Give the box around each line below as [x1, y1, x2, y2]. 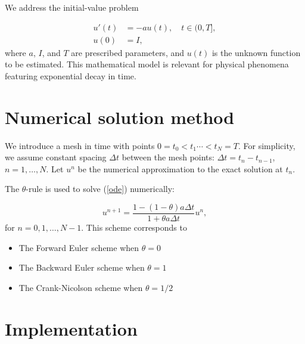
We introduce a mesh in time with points [5, 139, 155, 151]
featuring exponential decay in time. [5, 69, 136, 82]
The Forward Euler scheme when [18, 241, 139, 253]
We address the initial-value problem [5, 1, 139, 13]
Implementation [5, 316, 138, 340]
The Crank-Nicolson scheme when [18, 281, 143, 293]
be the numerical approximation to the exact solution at [77, 162, 283, 175]
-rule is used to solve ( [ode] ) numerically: [26, 182, 175, 195]
